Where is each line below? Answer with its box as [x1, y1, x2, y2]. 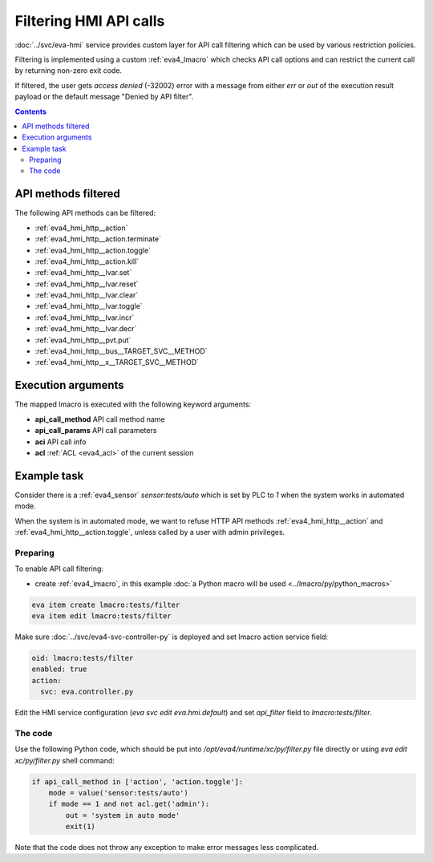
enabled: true [31, 665, 87, 674]
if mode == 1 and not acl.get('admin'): [48, 799, 210, 809]
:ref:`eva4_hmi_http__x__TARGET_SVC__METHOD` [34, 358, 200, 367]
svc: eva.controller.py [40, 687, 134, 697]
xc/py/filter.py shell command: [14, 755, 115, 765]
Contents [14, 107, 47, 116]
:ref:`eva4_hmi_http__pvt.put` [34, 335, 132, 345]
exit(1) [65, 822, 96, 832]
